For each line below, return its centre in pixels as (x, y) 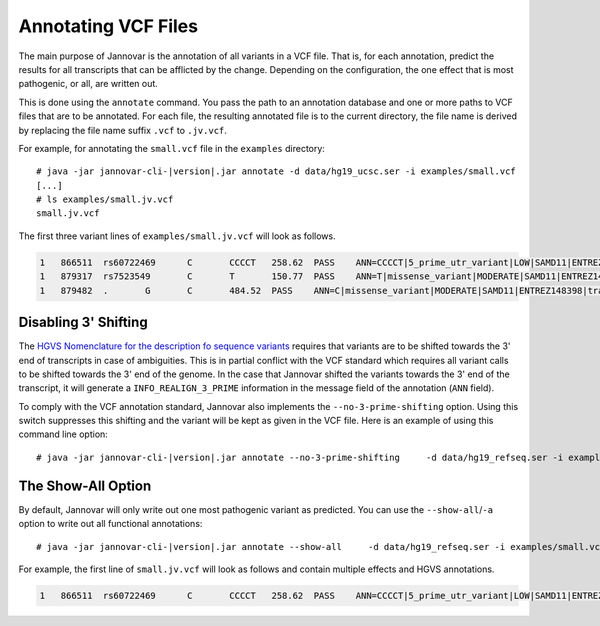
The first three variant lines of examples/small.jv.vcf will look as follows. (177, 236)
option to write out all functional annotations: (110, 524)
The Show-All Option (85, 485)
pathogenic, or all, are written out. (88, 84)
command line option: (63, 434)
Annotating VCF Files (108, 26)
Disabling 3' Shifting (83, 322)
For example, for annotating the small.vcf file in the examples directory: (171, 148)
